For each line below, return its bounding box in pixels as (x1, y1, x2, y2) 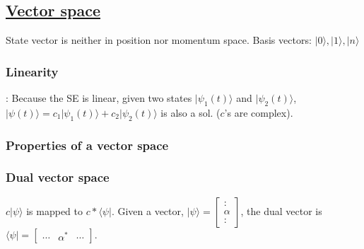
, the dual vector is (240, 203, 322, 218)
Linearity (6, 62, 59, 80)
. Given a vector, (111, 203, 184, 218)
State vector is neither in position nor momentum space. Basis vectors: (6, 33, 312, 47)
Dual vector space (6, 168, 110, 186)
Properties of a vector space (6, 136, 169, 154)
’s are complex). (224, 105, 293, 120)
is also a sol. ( (160, 105, 221, 120)
